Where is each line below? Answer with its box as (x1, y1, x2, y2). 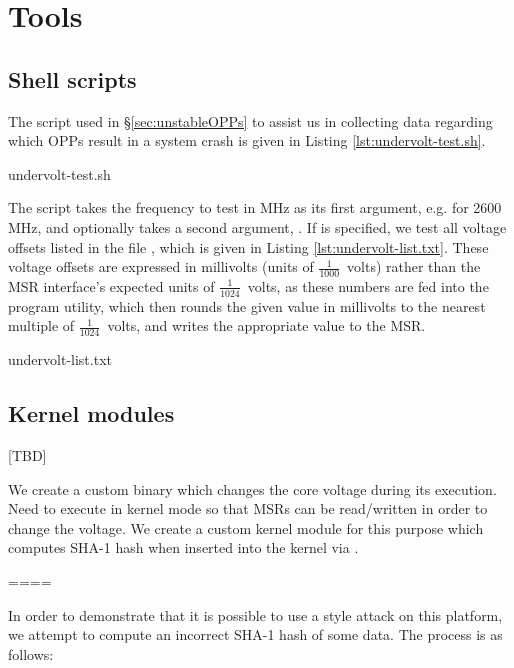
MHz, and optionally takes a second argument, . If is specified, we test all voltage (8, 216, 507, 237)
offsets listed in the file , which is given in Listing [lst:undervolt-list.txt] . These (8, 236, 489, 257)
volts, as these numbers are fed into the (247, 275, 489, 296)
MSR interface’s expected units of (8, 275, 215, 296)
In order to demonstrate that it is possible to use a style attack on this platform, (8, 604, 503, 625)
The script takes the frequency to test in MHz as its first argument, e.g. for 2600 (8, 197, 502, 218)
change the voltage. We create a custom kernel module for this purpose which (8, 517, 484, 538)
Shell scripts (8, 63, 137, 94)
